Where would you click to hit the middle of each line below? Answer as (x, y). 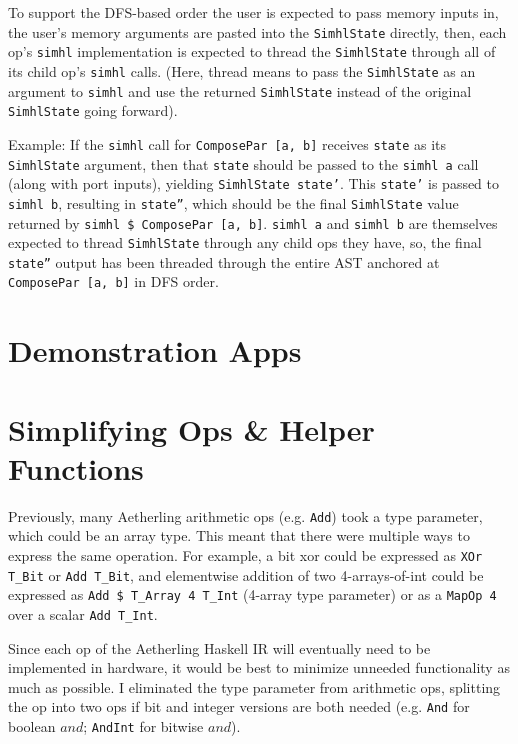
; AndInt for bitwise (143, 726)
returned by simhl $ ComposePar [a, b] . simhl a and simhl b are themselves (253, 222)
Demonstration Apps (155, 350)
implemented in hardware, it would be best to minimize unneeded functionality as (259, 667)
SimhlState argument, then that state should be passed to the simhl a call (243, 163)
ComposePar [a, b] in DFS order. (113, 281)
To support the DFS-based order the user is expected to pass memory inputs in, (253, 12)
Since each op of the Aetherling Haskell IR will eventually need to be (219, 647)
